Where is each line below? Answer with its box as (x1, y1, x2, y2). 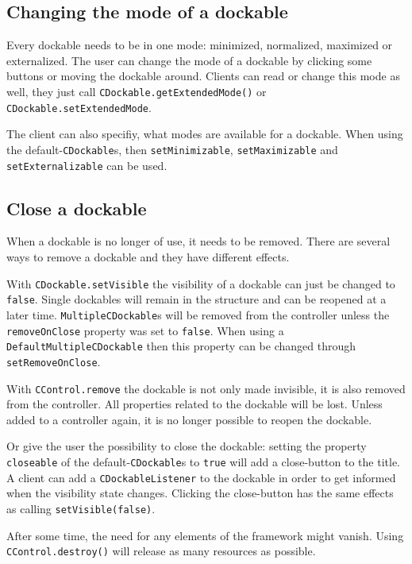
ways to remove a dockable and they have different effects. (6, 249, 290, 265)
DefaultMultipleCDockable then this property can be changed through (6, 338, 356, 354)
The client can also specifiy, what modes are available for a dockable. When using (6, 126, 403, 142)
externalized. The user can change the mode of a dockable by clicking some (6, 52, 372, 68)
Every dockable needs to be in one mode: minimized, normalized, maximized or (6, 37, 393, 53)
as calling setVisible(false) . (6, 500, 156, 516)
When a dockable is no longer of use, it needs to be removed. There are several (6, 233, 391, 249)
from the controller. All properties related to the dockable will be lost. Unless (6, 396, 383, 412)
